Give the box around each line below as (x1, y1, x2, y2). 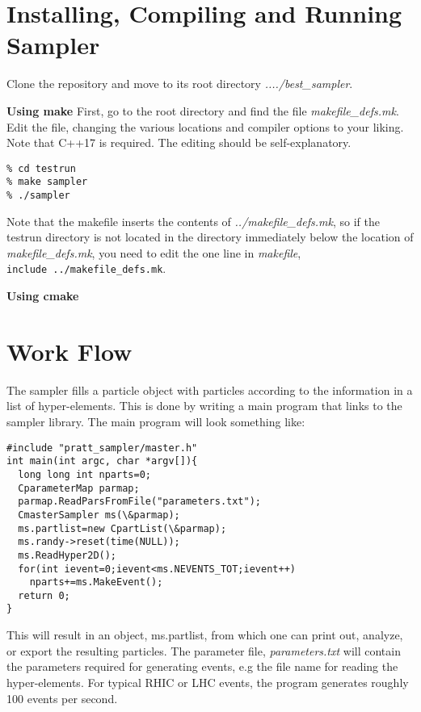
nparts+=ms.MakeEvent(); (29, 576, 163, 588)
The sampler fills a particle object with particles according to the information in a (6, 381, 413, 398)
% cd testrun (6, 162, 76, 174)
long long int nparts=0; (18, 468, 151, 480)
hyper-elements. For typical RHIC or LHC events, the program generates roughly (6, 673, 409, 690)
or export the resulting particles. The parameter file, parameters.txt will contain (6, 642, 401, 659)
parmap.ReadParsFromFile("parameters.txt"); (18, 496, 261, 508)
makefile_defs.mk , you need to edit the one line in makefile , (6, 244, 301, 261)
